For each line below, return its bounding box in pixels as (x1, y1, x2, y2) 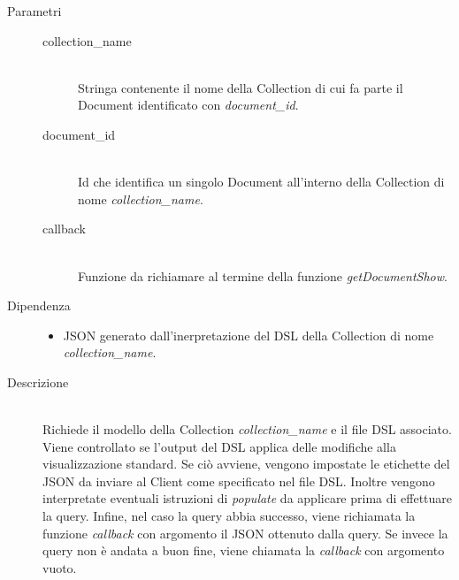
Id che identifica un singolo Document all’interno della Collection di (78, 172, 445, 191)
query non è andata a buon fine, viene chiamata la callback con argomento (42, 541, 445, 560)
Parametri (7, 2, 62, 19)
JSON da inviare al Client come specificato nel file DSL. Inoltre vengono (42, 471, 435, 490)
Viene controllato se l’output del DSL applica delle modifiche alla (42, 437, 396, 455)
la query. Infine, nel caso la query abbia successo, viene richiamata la (42, 507, 416, 525)
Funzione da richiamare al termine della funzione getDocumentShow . (78, 266, 448, 285)
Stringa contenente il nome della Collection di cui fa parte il (78, 78, 403, 96)
